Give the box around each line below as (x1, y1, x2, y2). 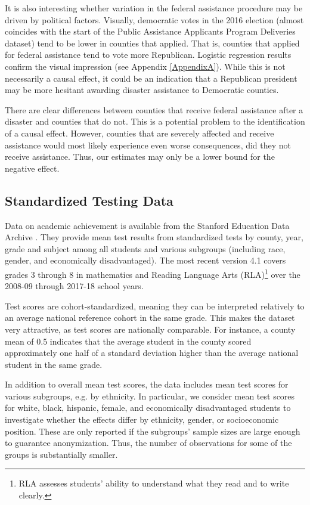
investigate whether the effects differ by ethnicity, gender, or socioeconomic (5, 413, 279, 426)
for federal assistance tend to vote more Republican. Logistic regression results (5, 48, 292, 61)
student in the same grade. (5, 358, 103, 370)
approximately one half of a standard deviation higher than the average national (5, 346, 299, 359)
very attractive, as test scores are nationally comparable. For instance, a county (5, 323, 296, 335)
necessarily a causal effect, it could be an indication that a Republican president (5, 72, 297, 84)
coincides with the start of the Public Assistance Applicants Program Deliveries (5, 25, 296, 38)
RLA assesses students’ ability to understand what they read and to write (18, 477, 289, 489)
